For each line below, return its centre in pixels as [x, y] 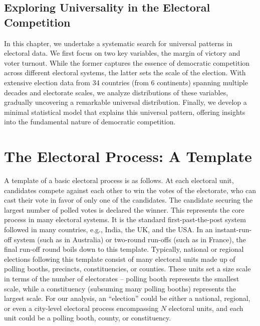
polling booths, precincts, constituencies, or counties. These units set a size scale [127, 269]
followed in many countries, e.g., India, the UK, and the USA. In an [108, 229]
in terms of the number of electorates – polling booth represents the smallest [122, 278]
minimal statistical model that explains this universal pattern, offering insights [125, 112]
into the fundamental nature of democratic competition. [90, 122]
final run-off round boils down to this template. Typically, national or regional [124, 249]
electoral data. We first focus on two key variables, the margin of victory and [122, 53]
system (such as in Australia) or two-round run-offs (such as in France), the [130, 239]
